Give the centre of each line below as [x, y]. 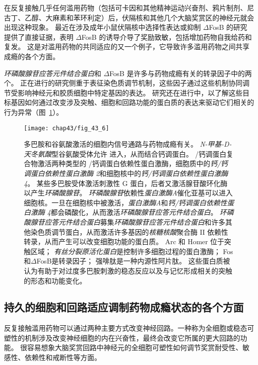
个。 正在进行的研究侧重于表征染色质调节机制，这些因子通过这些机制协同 [123, 83]
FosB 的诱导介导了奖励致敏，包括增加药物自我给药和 [167, 37]
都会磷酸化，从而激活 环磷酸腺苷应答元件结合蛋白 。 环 [139, 212]
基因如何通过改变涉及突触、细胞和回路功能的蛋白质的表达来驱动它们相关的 [132, 102]
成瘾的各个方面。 [32, 56]
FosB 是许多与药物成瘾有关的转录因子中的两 [181, 73]
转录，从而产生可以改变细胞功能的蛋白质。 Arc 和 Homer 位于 [124, 241]
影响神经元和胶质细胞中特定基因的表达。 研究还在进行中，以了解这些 [130, 92]
